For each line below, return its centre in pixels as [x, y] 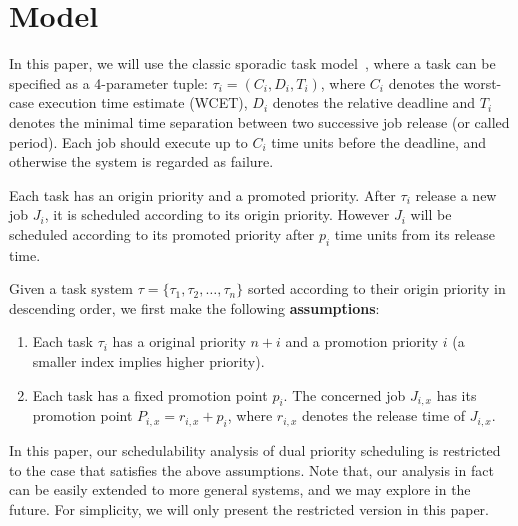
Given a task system [71, 288]
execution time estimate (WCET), [143, 102]
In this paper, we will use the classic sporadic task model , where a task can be [252, 63]
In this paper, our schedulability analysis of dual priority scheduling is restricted [255, 450]
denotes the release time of [383, 415]
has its [456, 394]
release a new [456, 194]
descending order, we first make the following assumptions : [194, 307]
